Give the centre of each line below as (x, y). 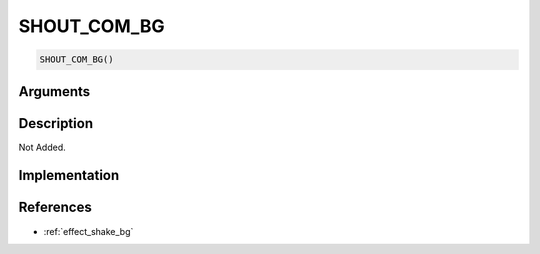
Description (56, 123)
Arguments (54, 91)
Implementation (69, 175)
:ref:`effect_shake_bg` (88, 231)
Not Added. (42, 147)
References (55, 207)
